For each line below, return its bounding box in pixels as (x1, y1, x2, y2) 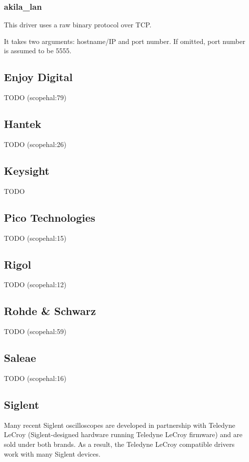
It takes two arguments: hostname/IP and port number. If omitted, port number (4, 36, 246, 46)
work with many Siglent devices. (4, 448, 101, 459)
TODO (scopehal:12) (4, 279, 66, 290)
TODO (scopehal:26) (4, 139, 66, 149)
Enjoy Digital (4, 69, 73, 84)
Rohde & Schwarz (4, 303, 96, 318)
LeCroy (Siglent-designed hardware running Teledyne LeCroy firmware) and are (4, 429, 243, 440)
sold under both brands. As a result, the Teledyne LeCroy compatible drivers (4, 439, 235, 449)
